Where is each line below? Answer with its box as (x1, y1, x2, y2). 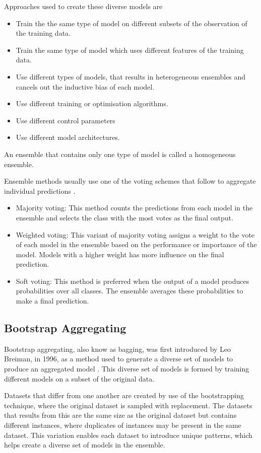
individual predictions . (4, 185, 76, 196)
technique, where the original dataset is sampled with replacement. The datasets (4, 400, 252, 410)
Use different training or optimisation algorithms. (16, 98, 168, 109)
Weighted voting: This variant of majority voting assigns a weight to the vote (16, 229, 255, 240)
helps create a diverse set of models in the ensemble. (4, 439, 165, 450)
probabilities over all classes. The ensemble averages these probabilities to (16, 285, 243, 296)
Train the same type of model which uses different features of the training (16, 44, 244, 55)
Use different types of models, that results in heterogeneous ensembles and (16, 71, 246, 82)
